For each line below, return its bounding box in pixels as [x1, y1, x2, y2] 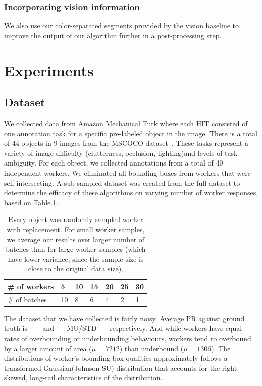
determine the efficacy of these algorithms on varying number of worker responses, [4, 187, 258, 198]
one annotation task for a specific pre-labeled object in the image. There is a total [4, 128, 257, 138]
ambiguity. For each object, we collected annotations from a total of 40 [4, 157, 223, 168]
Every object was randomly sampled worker [8, 214, 143, 225]
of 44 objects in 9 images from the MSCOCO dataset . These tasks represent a [4, 138, 248, 148]
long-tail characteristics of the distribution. [30, 372, 163, 383]
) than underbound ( [119, 343, 184, 353]
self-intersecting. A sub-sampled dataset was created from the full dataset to [4, 177, 240, 188]
